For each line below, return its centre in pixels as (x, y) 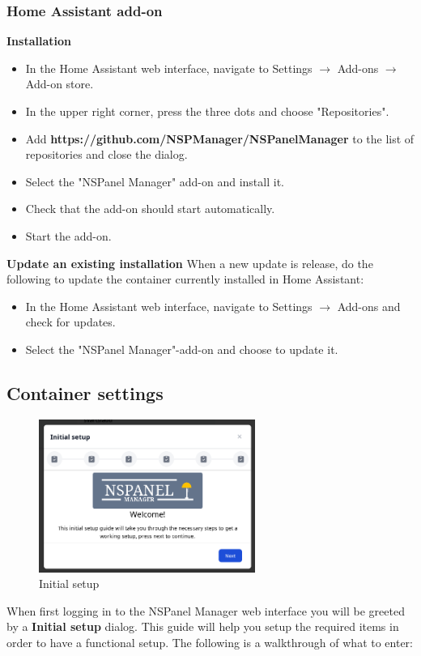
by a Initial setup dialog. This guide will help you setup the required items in (203, 626)
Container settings (85, 392)
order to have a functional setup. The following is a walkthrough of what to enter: (210, 643)
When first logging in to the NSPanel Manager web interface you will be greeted (206, 610)
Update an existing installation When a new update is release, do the (190, 263)
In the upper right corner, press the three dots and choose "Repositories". (207, 111)
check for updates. (70, 322)
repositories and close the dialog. (106, 154)
